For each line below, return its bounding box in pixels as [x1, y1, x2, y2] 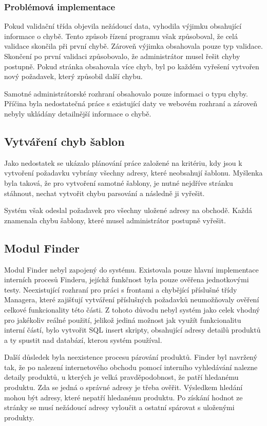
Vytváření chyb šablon [4, 133, 125, 149]
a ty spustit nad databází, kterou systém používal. [4, 334, 162, 345]
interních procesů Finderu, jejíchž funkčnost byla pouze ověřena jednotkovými [4, 274, 249, 285]
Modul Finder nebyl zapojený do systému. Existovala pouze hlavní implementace [4, 264, 259, 275]
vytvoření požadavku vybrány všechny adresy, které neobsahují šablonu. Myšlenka [4, 167, 263, 178]
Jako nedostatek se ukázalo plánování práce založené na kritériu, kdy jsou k [4, 157, 242, 168]
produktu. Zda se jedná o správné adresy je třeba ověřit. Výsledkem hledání [4, 382, 243, 393]
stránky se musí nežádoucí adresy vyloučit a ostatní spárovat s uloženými [4, 402, 235, 413]
